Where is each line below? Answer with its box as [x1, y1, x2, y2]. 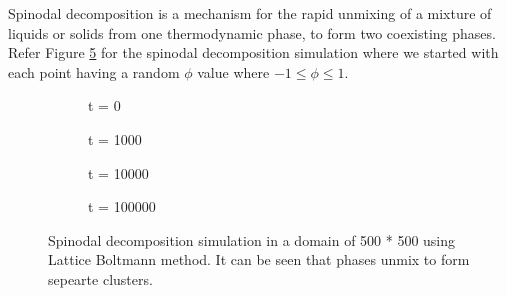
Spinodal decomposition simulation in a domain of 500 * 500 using [48, 229, 456, 250]
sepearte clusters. [48, 268, 153, 289]
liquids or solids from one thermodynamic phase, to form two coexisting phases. [8, 22, 496, 43]
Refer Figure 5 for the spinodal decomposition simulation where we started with [8, 42, 499, 63]
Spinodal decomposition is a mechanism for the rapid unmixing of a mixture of [8, 3, 492, 23]
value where [197, 61, 270, 82]
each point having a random [8, 61, 180, 82]
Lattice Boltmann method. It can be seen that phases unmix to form [48, 249, 470, 270]
